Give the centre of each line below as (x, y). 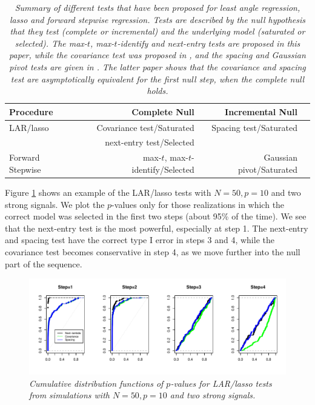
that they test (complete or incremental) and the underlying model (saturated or (157, 31)
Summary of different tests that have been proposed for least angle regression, (157, 7)
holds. (157, 91)
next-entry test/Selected (150, 142)
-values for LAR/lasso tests (221, 383)
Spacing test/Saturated (254, 127)
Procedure (31, 111)
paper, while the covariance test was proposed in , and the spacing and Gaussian (157, 55)
